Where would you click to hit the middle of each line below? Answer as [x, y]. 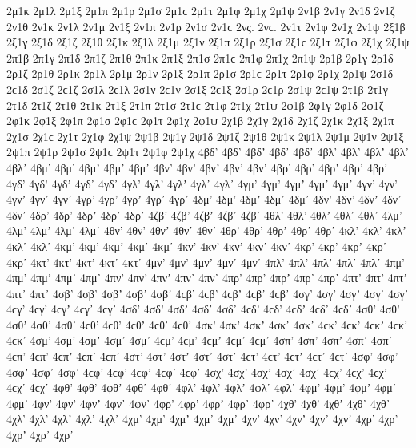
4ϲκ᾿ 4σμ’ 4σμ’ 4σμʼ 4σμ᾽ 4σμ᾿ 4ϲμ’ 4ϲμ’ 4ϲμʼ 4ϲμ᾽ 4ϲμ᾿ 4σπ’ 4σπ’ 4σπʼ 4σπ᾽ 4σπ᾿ [200, 340]
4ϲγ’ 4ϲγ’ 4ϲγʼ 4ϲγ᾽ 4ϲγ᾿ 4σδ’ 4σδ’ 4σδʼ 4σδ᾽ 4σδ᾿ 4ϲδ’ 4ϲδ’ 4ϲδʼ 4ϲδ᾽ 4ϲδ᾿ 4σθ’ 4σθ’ [203, 309]
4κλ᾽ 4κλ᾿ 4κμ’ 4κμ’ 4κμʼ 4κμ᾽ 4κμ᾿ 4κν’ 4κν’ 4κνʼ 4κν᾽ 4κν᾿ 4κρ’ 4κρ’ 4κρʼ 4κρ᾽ [197, 246]
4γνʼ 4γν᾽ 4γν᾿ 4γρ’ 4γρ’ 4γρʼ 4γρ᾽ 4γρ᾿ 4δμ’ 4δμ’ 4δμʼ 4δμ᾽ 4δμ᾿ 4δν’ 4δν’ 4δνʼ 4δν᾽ [204, 199]
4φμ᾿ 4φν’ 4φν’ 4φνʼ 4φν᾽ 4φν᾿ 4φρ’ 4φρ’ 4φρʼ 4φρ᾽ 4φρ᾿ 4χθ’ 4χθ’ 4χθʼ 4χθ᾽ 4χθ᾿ [198, 403]
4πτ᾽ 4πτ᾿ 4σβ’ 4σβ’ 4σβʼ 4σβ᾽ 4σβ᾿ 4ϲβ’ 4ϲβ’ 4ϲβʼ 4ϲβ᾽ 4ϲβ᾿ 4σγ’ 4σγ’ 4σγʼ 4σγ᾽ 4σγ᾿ [208, 293]
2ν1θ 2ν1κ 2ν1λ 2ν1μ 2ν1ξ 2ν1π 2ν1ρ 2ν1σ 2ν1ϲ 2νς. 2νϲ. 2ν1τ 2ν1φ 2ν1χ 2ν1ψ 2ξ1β [206, 26]
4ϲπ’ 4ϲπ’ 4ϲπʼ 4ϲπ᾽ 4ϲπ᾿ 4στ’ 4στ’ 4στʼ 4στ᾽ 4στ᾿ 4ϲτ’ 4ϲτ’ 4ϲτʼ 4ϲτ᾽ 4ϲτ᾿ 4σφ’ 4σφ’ [202, 356]
